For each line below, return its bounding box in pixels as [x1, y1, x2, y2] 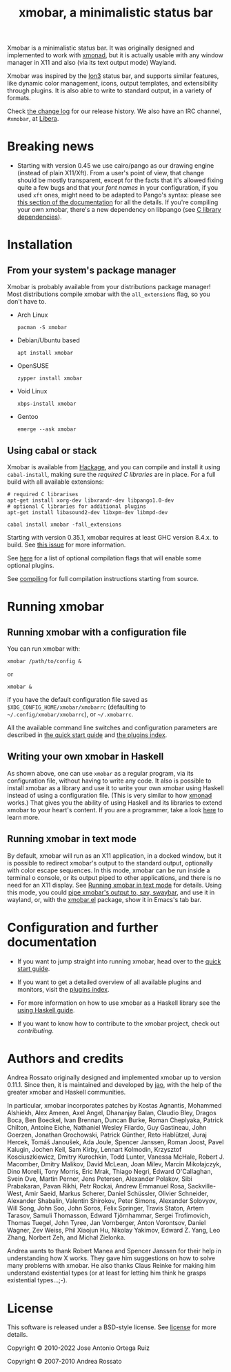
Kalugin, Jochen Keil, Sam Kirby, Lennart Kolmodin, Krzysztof [7, 1146, 182, 1154]
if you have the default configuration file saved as [7, 695, 148, 703]
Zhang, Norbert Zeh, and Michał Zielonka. [7, 1233, 126, 1242]
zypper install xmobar [17, 375, 83, 382]
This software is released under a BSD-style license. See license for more [7, 1323, 217, 1331]
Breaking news [7, 139, 94, 155]
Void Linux [17, 387, 48, 395]
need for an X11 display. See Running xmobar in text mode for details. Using [7, 881, 222, 889]
